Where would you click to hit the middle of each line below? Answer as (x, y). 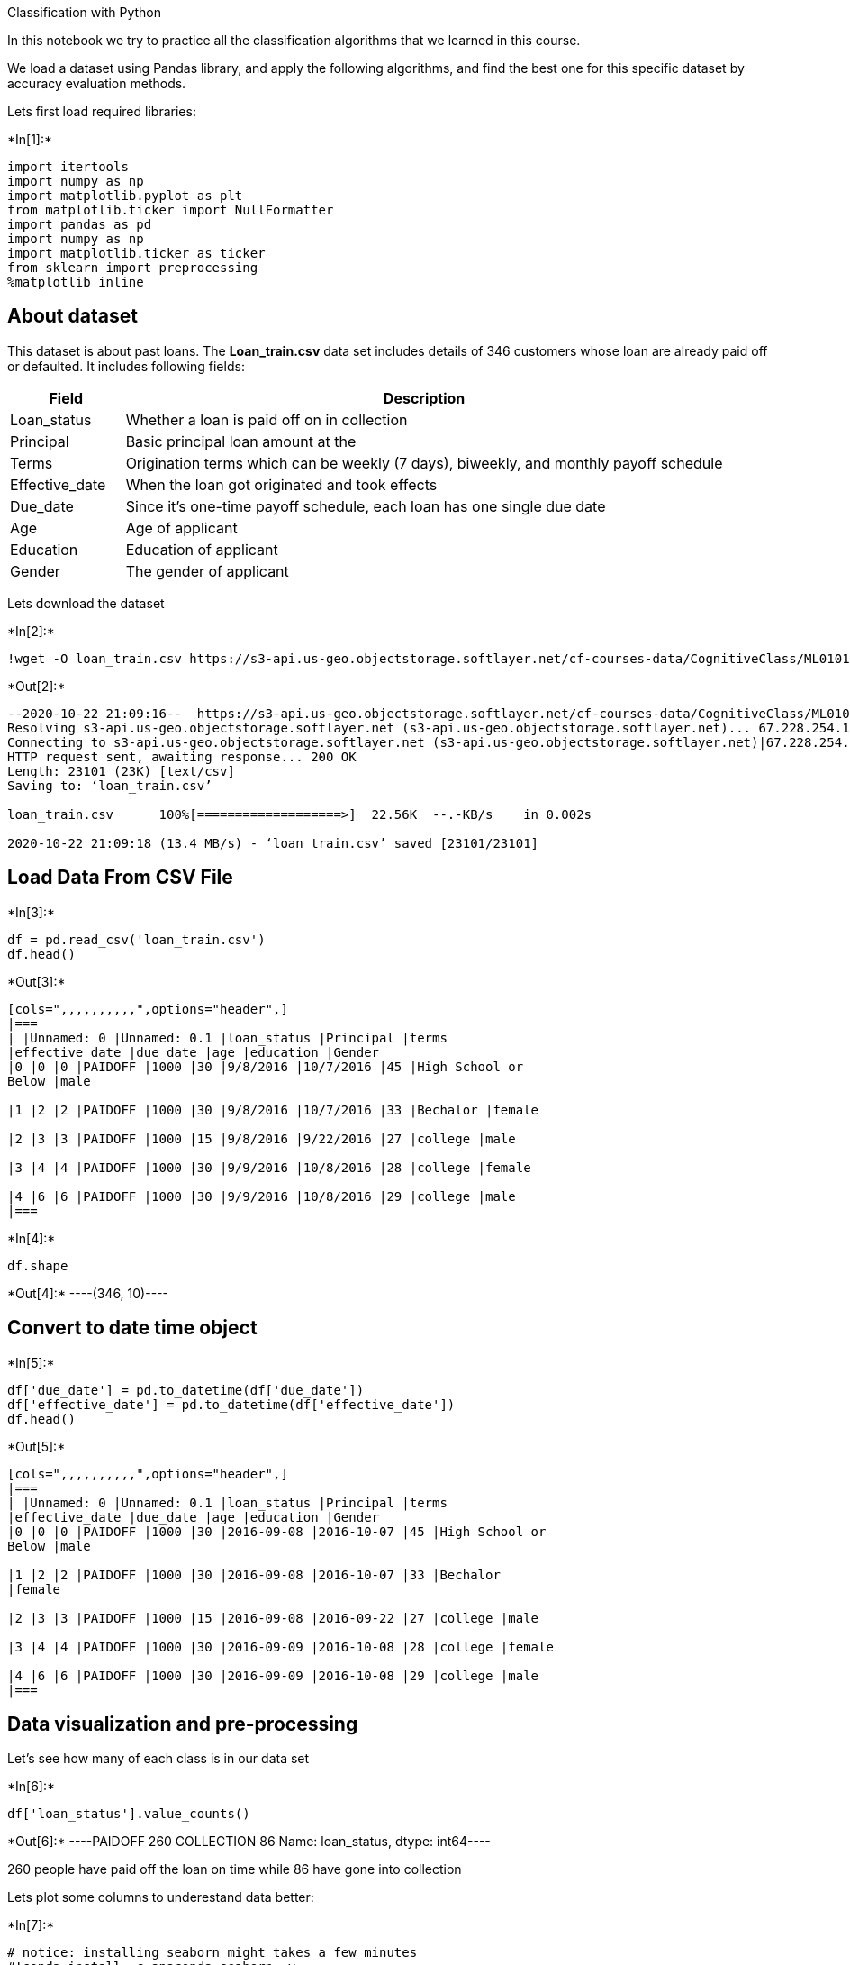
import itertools (68, 167)
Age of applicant (181, 528)
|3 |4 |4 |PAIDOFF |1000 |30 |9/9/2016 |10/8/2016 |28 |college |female (269, 1167)
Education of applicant (202, 549)
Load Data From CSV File (120, 878)
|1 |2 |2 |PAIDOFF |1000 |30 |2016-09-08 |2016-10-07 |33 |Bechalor (254, 1574)
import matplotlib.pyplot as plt (125, 196)
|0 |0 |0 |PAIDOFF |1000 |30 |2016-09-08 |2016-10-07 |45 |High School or (277, 1531)
